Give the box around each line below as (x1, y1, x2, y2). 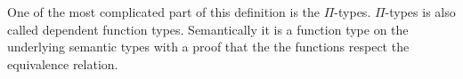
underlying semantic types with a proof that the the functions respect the (7, 37, 410, 56)
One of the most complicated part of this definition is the (7, 3, 321, 20)
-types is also (385, 3, 456, 20)
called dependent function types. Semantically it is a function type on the (7, 20, 409, 38)
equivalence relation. (7, 54, 118, 73)
